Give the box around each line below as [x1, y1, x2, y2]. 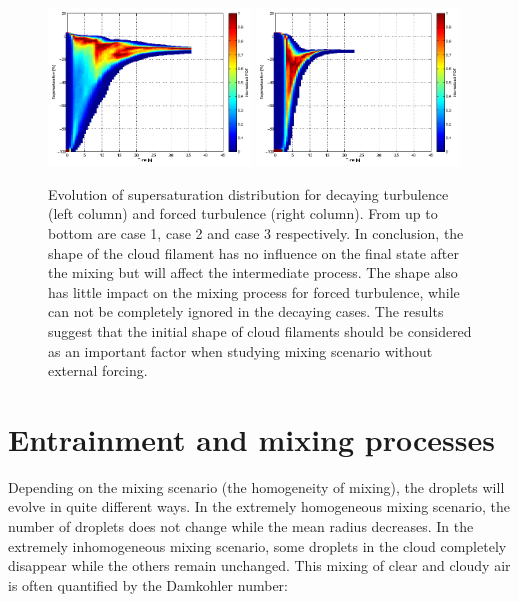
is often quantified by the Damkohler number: [8, 574, 288, 595]
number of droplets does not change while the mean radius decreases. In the [8, 516, 474, 537]
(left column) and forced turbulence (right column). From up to [48, 203, 438, 224]
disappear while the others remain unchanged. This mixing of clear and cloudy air [8, 555, 511, 576]
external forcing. [48, 360, 148, 381]
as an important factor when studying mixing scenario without [48, 340, 433, 361]
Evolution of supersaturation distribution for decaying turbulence [48, 183, 449, 204]
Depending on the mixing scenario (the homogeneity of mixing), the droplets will [8, 476, 505, 497]
